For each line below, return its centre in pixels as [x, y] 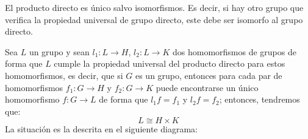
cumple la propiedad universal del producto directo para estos [170, 63]
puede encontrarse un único [207, 87]
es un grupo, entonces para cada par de [209, 75]
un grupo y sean [59, 51]
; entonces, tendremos [260, 99]
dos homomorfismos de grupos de [234, 51]
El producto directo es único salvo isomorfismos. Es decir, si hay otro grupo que [154, 7]
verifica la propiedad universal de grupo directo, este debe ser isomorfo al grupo [154, 19]
